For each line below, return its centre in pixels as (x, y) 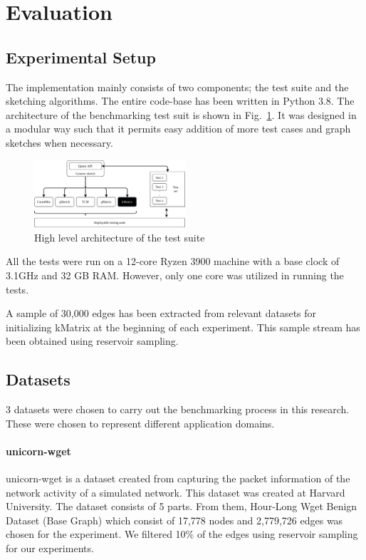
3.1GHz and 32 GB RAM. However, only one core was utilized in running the (175, 275)
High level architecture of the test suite (120, 237)
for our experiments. (50, 548)
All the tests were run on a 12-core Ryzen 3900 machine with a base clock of (173, 261)
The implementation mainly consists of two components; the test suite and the (177, 87)
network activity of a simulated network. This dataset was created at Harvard (176, 492)
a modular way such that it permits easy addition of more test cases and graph (178, 129)
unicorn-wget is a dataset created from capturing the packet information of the (178, 478)
